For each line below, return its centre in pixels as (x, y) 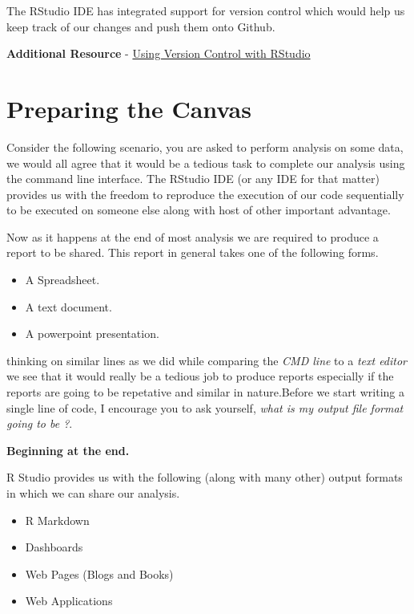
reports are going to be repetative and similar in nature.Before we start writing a (205, 392)
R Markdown (57, 520)
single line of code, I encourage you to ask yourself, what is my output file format (205, 407)
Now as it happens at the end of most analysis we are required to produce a (193, 236)
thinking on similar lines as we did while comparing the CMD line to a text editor (207, 360)
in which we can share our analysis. (93, 493)
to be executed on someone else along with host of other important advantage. (199, 210)
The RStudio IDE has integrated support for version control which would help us (206, 10)
